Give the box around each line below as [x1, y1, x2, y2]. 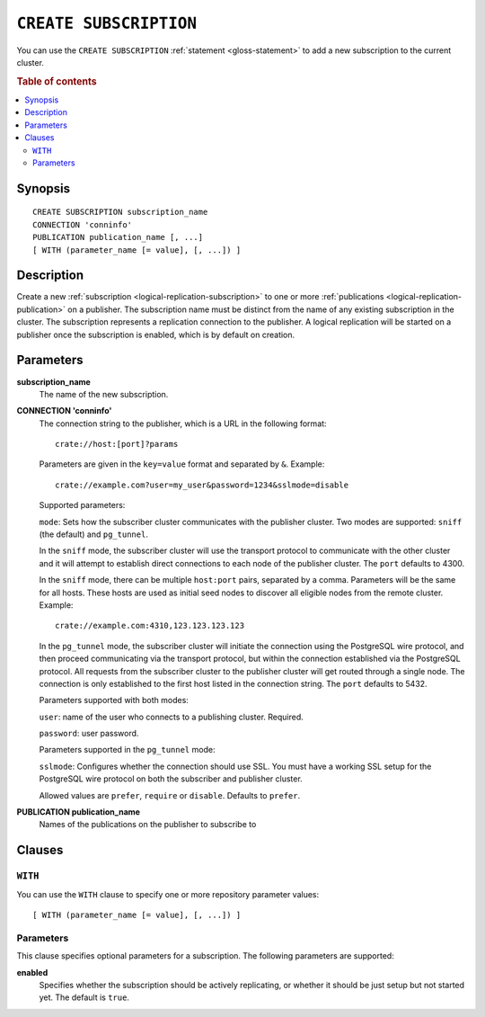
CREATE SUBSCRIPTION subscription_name [32, 207, 208, 218]
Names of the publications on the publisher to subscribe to [39, 819, 257, 830]
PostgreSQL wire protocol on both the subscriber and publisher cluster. [39, 773, 303, 784]
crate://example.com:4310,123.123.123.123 [55, 620, 245, 631]
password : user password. [39, 728, 139, 739]
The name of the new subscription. [39, 388, 169, 399]
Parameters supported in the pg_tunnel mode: [39, 745, 216, 755]
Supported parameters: [39, 500, 126, 511]
